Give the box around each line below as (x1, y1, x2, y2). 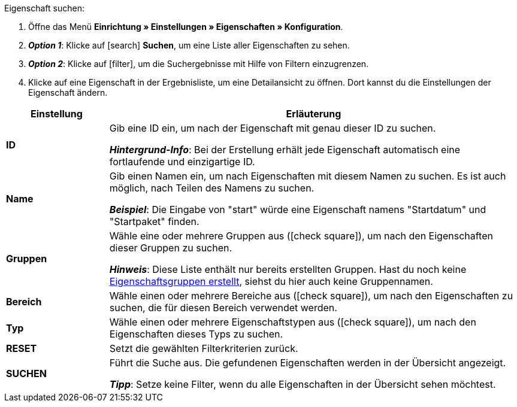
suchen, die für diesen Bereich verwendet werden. (109, 302, 337, 314)
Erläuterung (286, 108, 341, 120)
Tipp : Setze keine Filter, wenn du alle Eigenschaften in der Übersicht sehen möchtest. (109, 378, 496, 390)
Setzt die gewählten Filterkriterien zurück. (109, 342, 298, 354)
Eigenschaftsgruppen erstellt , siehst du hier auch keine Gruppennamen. (109, 275, 433, 287)
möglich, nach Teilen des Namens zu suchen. (109, 182, 315, 194)
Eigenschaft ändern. (28, 87, 108, 98)
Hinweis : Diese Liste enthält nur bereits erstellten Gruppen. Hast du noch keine (109, 263, 467, 275)
